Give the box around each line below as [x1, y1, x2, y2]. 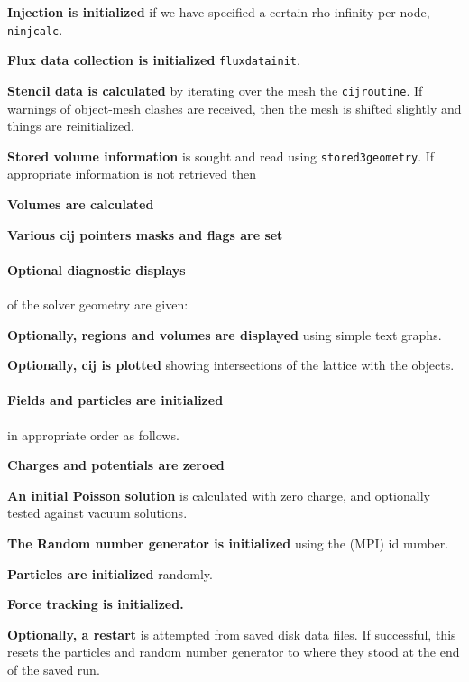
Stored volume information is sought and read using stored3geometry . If [7, 146, 435, 165]
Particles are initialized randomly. [7, 564, 213, 583]
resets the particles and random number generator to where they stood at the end [7, 642, 460, 661]
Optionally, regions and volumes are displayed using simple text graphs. [7, 325, 442, 344]
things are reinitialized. [7, 116, 134, 135]
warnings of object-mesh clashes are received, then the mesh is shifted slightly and [7, 98, 462, 117]
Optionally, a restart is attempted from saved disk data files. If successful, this [7, 624, 456, 643]
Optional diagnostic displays [7, 260, 186, 279]
